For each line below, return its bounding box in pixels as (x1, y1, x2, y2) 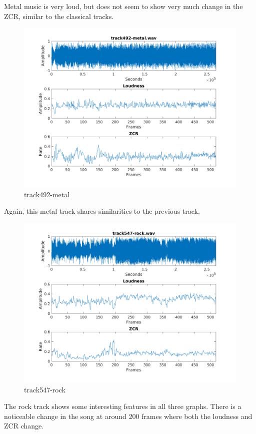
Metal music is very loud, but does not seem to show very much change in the (4, 1, 243, 11)
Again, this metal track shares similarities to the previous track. (4, 206, 200, 216)
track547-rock (24, 384, 65, 394)
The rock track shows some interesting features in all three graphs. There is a (4, 401, 241, 411)
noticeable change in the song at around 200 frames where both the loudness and (4, 410, 252, 421)
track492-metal (24, 189, 70, 199)
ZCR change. (4, 420, 44, 431)
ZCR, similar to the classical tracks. (4, 11, 114, 21)
